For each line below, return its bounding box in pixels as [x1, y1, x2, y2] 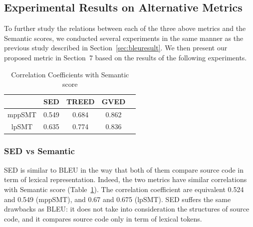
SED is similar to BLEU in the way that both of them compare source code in [4, 164, 244, 175]
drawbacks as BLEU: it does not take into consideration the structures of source [4, 204, 250, 214]
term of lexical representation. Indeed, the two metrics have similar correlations [4, 174, 247, 185]
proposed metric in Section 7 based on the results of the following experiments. [4, 52, 247, 62]
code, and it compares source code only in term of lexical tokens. [4, 213, 202, 224]
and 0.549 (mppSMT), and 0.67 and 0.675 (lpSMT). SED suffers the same [4, 194, 231, 204]
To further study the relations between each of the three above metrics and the [4, 23, 246, 33]
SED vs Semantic [4, 145, 75, 157]
